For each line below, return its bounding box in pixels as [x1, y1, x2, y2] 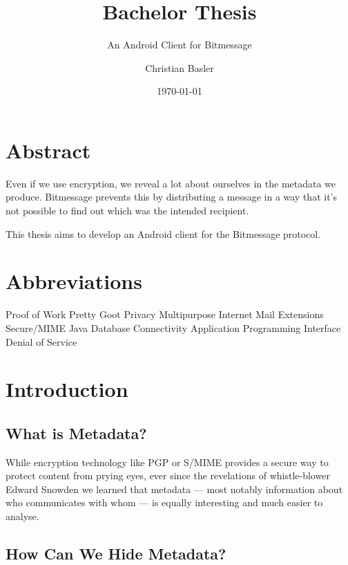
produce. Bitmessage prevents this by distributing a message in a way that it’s [6, 189, 338, 204]
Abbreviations [6, 267, 142, 295]
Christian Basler [145, 60, 214, 75]
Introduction [6, 375, 128, 403]
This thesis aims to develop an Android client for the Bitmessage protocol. [6, 226, 321, 241]
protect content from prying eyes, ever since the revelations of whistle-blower [6, 468, 330, 483]
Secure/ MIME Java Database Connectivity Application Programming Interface [6, 320, 341, 335]
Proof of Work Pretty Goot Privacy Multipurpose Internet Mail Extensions [6, 307, 324, 322]
